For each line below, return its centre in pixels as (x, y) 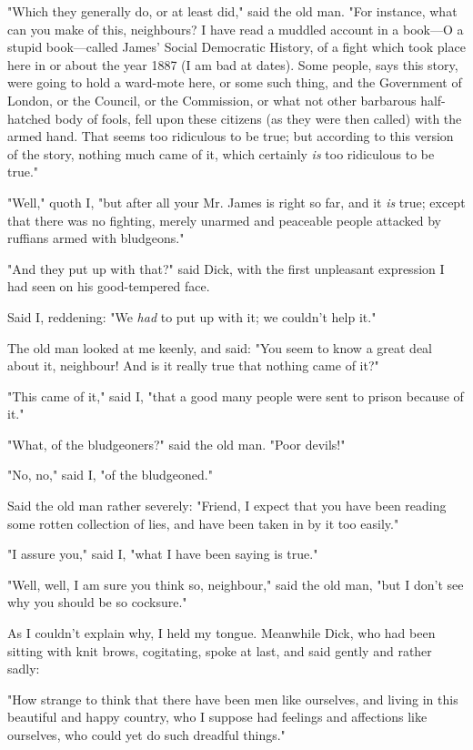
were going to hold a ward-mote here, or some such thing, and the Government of (235, 82)
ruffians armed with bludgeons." (96, 238)
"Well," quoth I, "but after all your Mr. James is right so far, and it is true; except (236, 202)
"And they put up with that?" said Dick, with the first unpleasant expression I (226, 268)
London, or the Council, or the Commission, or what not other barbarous (212, 100)
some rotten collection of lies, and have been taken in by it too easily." (203, 523)
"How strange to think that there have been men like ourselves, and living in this (233, 699)
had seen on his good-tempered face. (109, 286)
